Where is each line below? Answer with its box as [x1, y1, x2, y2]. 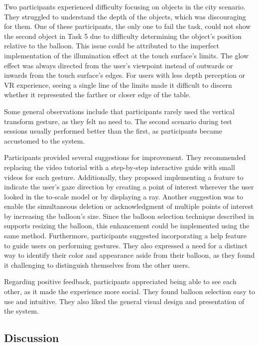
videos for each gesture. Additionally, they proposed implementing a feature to [4, 172, 244, 182]
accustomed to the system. [4, 135, 85, 146]
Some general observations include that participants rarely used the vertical [4, 106, 235, 116]
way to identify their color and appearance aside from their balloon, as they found [4, 250, 255, 260]
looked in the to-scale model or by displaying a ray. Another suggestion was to [4, 191, 243, 201]
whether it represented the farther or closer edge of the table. [4, 89, 191, 100]
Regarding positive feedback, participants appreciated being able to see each [4, 276, 237, 287]
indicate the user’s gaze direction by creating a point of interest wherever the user [4, 181, 254, 192]
